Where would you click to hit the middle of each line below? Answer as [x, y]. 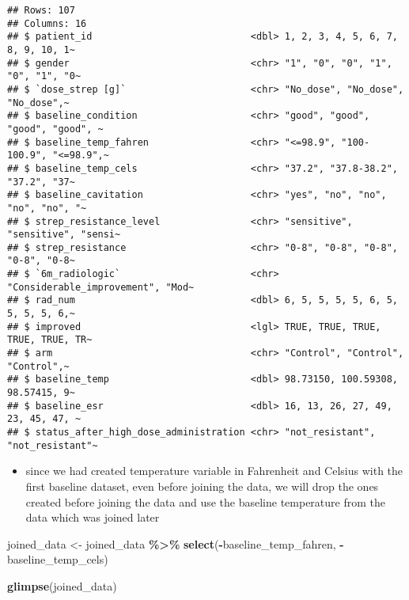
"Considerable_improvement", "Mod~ [101, 287]
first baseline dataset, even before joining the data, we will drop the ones [202, 486]
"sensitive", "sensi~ [64, 235]
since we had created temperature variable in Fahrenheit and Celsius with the [214, 471]
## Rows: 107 [41, 10]
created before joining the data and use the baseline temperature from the [205, 501]
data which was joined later [93, 517]
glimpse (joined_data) [62, 585]
